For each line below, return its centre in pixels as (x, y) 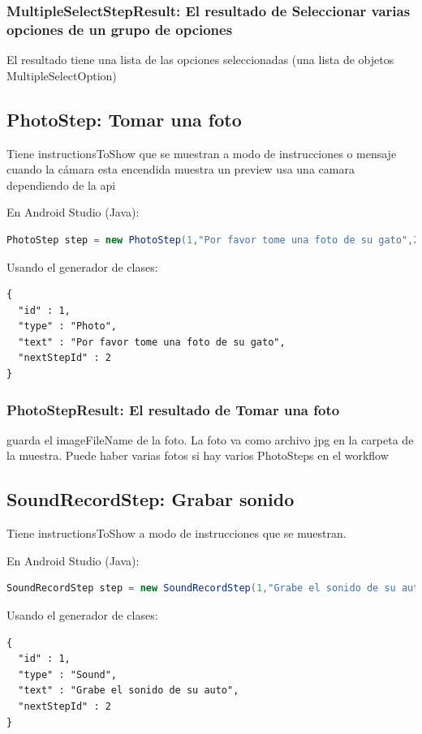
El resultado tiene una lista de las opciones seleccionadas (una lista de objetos (200, 60)
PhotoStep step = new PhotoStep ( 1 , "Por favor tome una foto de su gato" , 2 (213, 240)
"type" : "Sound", (68, 674)
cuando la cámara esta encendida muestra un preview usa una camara (181, 169)
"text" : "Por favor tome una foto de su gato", (152, 342)
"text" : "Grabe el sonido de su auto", (129, 691)
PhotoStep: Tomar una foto (124, 119)
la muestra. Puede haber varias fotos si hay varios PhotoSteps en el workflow (198, 455)
